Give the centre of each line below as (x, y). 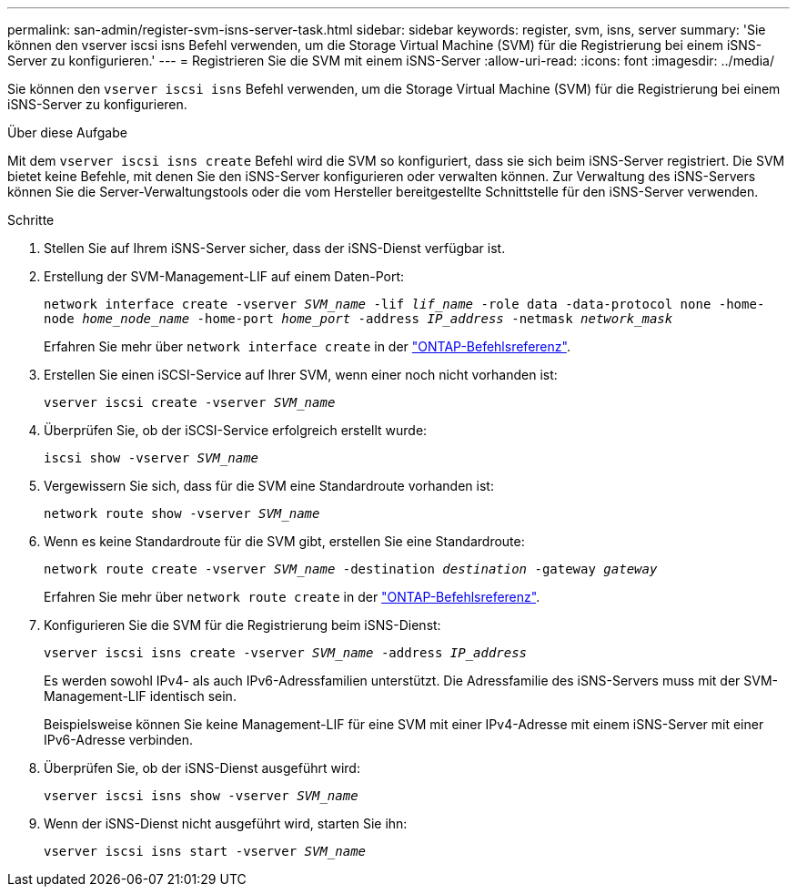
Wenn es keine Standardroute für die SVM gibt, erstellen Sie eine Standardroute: (284, 541)
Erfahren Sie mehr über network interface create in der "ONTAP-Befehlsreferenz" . (307, 346)
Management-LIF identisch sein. (140, 696)
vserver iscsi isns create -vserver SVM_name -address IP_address (286, 653)
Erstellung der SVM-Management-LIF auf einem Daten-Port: (224, 276)
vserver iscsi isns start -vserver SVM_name (205, 851)
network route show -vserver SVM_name (182, 513)
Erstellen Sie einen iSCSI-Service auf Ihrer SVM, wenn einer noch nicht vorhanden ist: (301, 375)
